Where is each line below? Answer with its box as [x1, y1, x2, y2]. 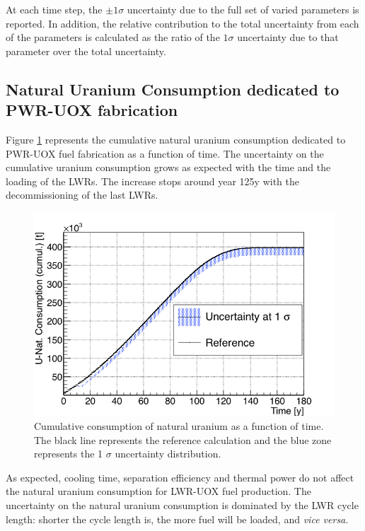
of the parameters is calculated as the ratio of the [6, 30, 220, 45]
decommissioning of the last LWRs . [6, 187, 158, 202]
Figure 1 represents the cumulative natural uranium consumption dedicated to [6, 132, 346, 146]
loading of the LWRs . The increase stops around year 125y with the [6, 173, 299, 188]
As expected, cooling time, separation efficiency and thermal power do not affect [6, 469, 354, 484]
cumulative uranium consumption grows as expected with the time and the [6, 160, 331, 175]
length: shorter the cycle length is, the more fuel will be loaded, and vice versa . [6, 511, 349, 526]
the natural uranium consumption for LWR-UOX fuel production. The [6, 484, 311, 498]
